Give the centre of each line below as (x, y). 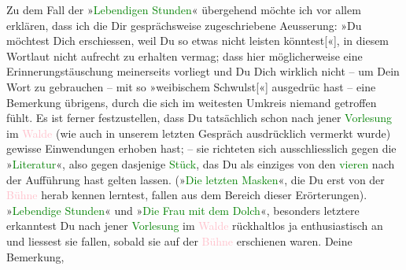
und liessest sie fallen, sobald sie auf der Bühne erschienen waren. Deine (179, 240)
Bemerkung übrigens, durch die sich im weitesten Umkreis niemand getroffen (192, 102)
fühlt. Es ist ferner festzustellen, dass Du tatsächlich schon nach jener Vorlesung (199, 118)
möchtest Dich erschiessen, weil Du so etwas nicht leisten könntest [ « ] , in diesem (198, 41)
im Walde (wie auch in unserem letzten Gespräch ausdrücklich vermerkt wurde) (199, 133)
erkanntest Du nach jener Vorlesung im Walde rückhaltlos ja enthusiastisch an (195, 226)
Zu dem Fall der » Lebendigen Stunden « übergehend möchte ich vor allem (184, 9)
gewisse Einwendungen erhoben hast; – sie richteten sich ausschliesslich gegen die (201, 148)
